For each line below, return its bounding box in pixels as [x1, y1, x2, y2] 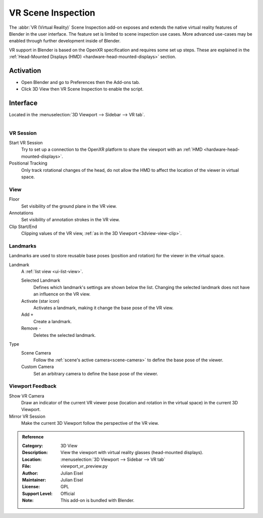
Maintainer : [22, 477, 46, 483]
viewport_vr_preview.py [60, 463, 108, 469]
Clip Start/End [9, 224, 38, 229]
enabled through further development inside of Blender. [9, 38, 121, 44]
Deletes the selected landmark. [33, 332, 96, 338]
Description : [22, 450, 48, 456]
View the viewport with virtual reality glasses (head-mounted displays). [60, 450, 204, 456]
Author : [22, 470, 38, 476]
